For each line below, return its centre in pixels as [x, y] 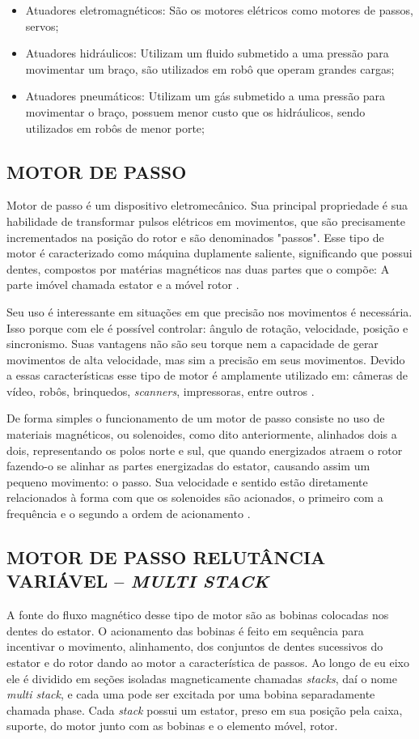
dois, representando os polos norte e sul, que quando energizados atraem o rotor [205, 450]
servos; [42, 25]
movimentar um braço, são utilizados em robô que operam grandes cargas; [210, 68]
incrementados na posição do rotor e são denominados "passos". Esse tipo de [195, 237]
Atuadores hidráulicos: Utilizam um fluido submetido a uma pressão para [207, 53]
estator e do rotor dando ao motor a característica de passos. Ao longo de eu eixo [208, 663]
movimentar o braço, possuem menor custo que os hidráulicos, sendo [195, 111]
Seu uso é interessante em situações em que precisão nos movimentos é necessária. [209, 311]
